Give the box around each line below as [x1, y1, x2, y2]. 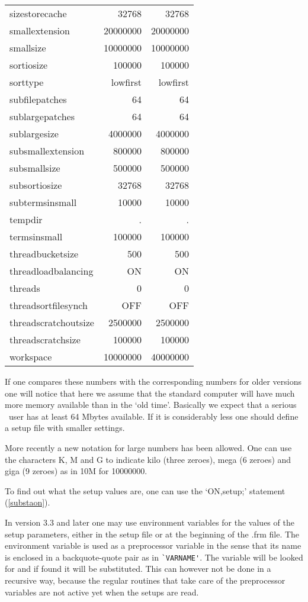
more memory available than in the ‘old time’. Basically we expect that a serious [5, 398, 297, 411]
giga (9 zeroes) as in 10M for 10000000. [5, 465, 147, 477]
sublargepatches [9, 110, 75, 123]
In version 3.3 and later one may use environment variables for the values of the [5, 516, 294, 528]
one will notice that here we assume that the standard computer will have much [5, 387, 295, 399]
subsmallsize [9, 161, 60, 175]
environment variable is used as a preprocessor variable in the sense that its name [5, 539, 301, 552]
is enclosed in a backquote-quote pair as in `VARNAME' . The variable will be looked [5, 551, 303, 563]
